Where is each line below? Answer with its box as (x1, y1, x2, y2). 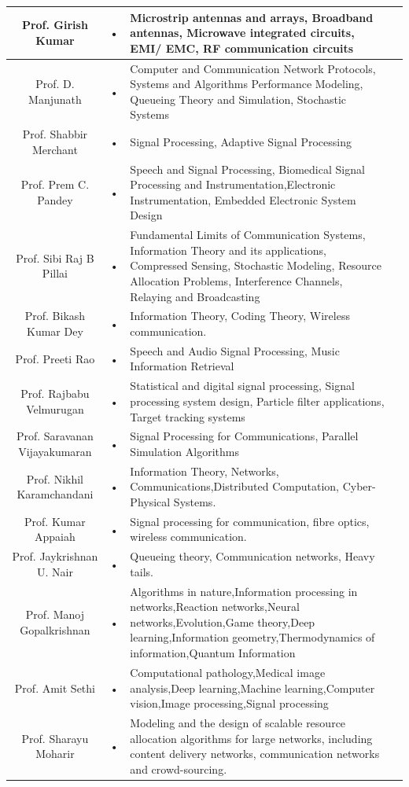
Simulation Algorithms (130, 443, 239, 459)
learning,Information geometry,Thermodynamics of (130, 629, 375, 645)
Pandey (37, 191, 73, 208)
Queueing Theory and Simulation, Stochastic (130, 90, 347, 107)
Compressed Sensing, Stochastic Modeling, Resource (130, 257, 381, 274)
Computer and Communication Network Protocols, (130, 60, 376, 76)
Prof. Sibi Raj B (16, 249, 94, 266)
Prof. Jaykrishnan (12, 548, 98, 565)
